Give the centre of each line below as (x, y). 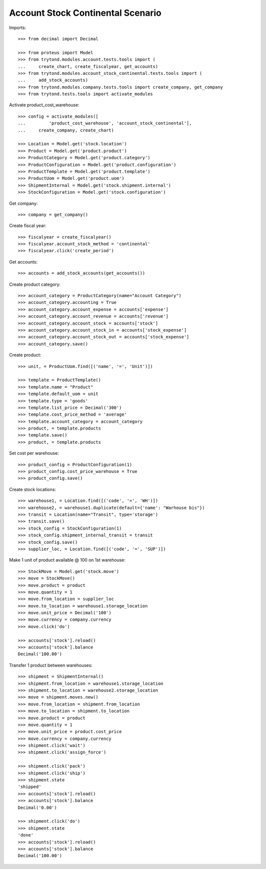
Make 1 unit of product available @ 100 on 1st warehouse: (67, 560)
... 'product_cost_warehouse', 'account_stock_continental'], (105, 123)
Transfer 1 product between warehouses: (51, 665)
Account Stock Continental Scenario (85, 13)
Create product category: (35, 284)
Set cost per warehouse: (34, 453)
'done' (26, 835)
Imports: (18, 28)
